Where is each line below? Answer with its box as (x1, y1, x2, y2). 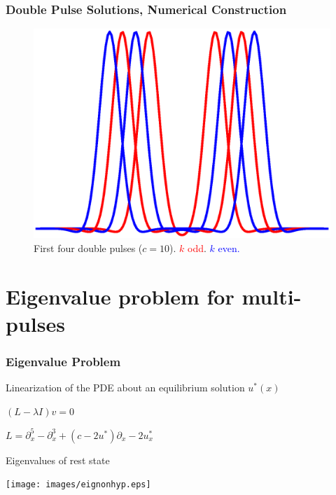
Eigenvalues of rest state (6, 452, 110, 467)
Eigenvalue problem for (6, 281, 234, 310)
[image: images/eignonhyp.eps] (6, 480, 151, 490)
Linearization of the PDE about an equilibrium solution (6, 380, 245, 395)
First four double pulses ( (34, 240, 143, 255)
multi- (241, 281, 302, 310)
